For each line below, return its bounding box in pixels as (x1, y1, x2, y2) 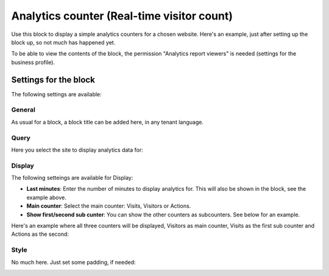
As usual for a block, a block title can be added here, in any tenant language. (11, 118, 204, 126)
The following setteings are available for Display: (11, 174, 133, 182)
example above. (26, 194, 67, 201)
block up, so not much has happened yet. (11, 38, 116, 46)
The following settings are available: (11, 90, 102, 97)
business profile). (11, 58, 55, 66)
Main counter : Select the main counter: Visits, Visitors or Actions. (26, 202, 191, 210)
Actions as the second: (11, 230, 69, 238)
